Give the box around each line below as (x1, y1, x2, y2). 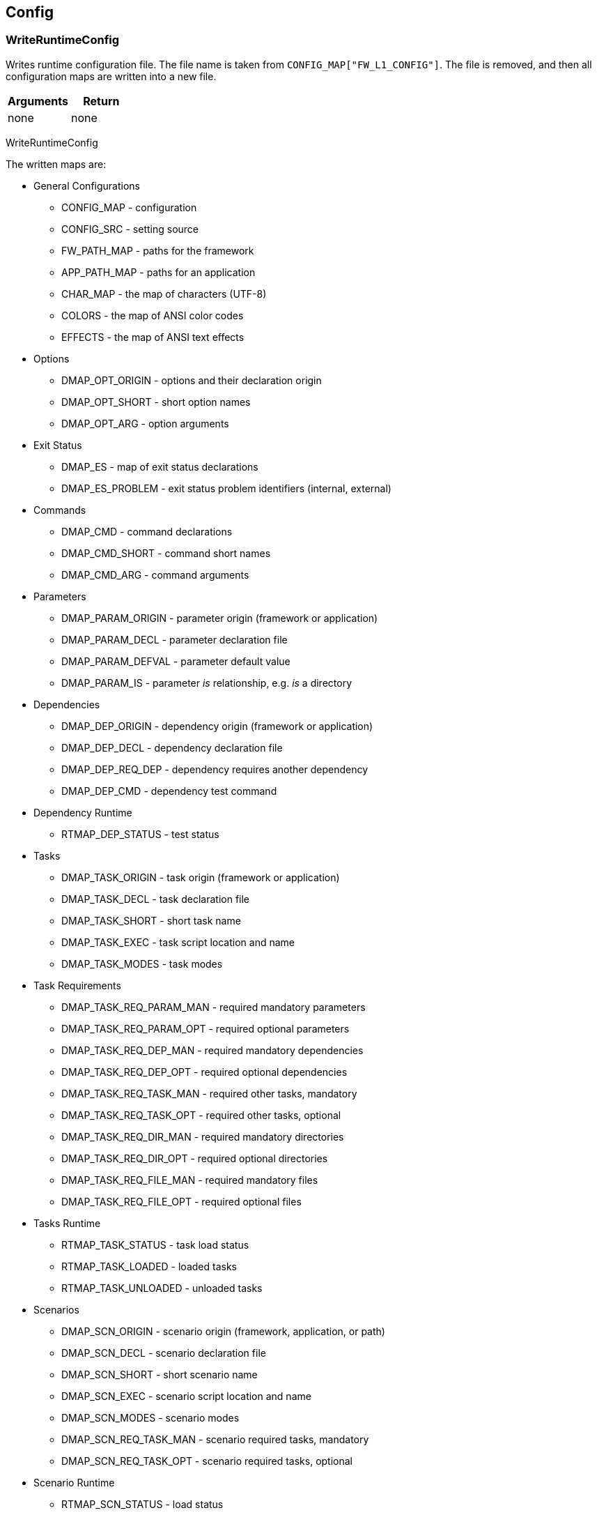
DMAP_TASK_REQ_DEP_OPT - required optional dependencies (61, 1065, 348, 1078)
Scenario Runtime (33, 1476, 115, 1489)
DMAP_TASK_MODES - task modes (61, 957, 223, 970)
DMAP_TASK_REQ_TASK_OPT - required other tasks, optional (61, 1109, 341, 1121)
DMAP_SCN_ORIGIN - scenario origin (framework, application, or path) (61, 1325, 385, 1337)
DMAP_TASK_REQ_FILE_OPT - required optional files (61, 1195, 302, 1208)
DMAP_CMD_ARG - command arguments (61, 568, 249, 581)
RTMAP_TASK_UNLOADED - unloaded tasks (61, 1281, 263, 1294)
